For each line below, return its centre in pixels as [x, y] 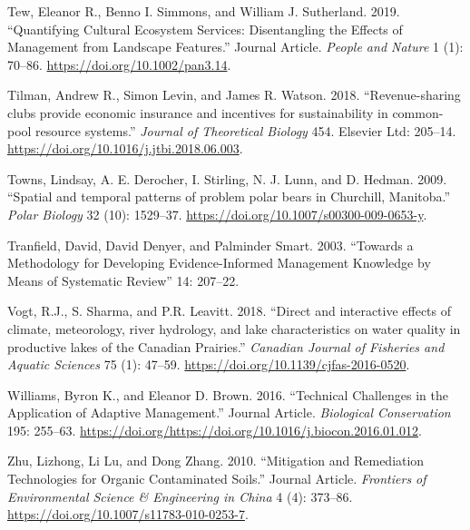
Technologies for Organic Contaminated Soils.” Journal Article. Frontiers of [217, 479]
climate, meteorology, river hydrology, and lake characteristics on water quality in [234, 328]
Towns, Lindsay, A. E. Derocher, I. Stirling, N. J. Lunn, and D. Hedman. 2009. [227, 178]
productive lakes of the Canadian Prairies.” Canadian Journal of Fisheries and [226, 346]
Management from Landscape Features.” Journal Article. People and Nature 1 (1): [235, 47]
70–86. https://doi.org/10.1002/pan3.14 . [119, 64]
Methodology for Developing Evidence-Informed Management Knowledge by [219, 263]
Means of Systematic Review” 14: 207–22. [123, 280]
